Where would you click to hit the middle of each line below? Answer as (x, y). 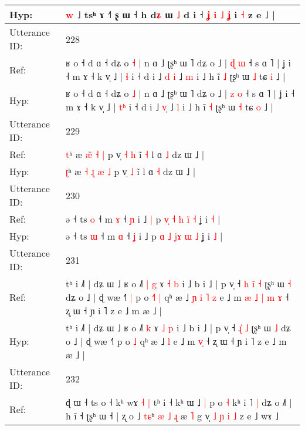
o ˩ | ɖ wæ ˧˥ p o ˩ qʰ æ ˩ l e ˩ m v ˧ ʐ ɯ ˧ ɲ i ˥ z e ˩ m (176, 341)
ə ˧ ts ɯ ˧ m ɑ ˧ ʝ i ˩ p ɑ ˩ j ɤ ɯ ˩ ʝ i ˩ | (144, 236)
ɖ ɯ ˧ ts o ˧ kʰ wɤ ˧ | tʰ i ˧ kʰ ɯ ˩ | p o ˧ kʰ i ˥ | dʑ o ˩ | (179, 402)
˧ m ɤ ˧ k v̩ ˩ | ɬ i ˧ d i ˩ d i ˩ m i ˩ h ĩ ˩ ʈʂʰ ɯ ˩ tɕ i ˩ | (176, 76)
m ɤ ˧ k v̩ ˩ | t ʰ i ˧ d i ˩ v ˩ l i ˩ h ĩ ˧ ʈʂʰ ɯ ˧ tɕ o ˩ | (170, 107)
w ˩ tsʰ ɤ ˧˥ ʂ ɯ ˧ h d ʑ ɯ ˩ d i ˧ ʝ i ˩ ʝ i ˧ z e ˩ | (170, 14)
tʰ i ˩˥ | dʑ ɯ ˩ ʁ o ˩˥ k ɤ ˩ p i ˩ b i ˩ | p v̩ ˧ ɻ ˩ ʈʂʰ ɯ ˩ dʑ (178, 327)
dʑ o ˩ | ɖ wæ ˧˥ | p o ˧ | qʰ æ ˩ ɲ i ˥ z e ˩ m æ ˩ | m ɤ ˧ (177, 297)
